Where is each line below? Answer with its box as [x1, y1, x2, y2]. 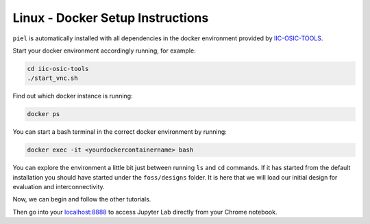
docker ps [27, 110, 60, 118]
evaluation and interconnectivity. [12, 183, 106, 191]
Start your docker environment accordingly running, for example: [12, 46, 196, 55]
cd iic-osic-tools [27, 65, 89, 72]
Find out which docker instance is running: [12, 92, 133, 100]
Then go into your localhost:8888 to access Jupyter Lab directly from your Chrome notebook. [12, 208, 277, 216]
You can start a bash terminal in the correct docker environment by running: [12, 128, 227, 136]
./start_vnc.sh [27, 74, 78, 82]
